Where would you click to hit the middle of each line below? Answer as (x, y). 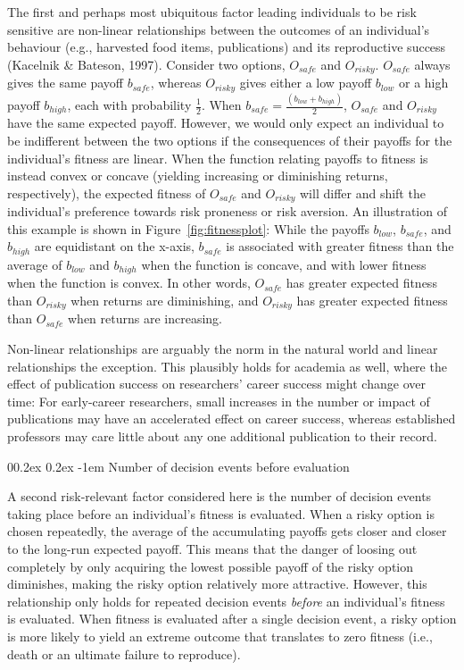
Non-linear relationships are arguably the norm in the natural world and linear (223, 349)
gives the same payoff (66, 83)
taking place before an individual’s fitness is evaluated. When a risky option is (221, 513)
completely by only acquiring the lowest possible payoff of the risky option (210, 566)
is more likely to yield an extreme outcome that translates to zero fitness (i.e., (220, 636)
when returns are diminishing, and (165, 300)
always (432, 64)
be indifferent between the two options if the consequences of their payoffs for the (230, 141)
